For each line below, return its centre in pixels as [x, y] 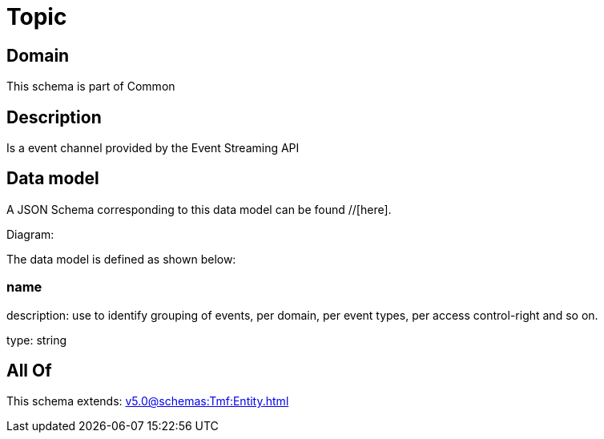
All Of [29, 371]
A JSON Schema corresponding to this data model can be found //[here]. [199, 209]
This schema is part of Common [91, 87]
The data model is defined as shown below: [121, 259]
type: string [37, 340]
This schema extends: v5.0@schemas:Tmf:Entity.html [148, 401]
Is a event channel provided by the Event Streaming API [153, 148]
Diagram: [30, 234]
